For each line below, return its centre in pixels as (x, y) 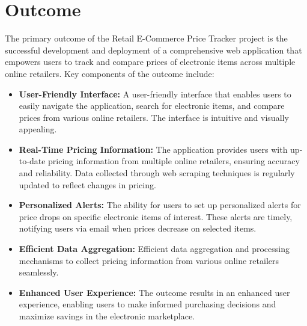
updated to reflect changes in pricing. (87, 184)
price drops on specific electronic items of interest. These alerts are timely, (156, 216)
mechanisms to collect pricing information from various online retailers (149, 260)
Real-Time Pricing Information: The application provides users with (153, 149)
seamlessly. (39, 272)
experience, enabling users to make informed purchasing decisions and (147, 304)
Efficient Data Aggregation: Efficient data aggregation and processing (154, 249)
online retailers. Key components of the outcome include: (110, 73)
